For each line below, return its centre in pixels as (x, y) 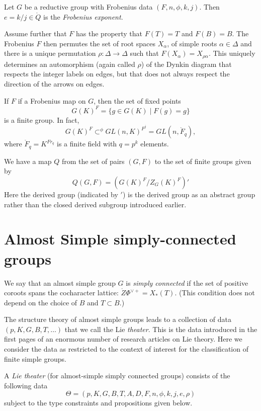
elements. (155, 144)
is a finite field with (87, 144)
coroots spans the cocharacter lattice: (61, 293)
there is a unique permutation (50, 53)
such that (144, 53)
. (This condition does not (215, 293)
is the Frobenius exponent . (83, 16)
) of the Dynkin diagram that (186, 64)
